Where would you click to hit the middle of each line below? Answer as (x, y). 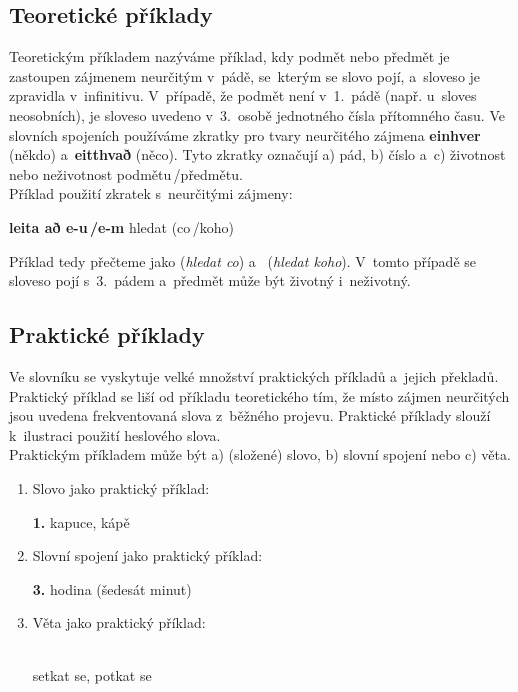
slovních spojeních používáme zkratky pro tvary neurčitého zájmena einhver (245, 134)
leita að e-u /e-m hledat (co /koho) (121, 226)
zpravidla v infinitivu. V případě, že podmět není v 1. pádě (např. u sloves (243, 95)
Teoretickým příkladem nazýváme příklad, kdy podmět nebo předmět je (229, 56)
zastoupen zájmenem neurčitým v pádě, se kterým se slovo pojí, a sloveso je (245, 75)
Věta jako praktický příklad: (119, 622)
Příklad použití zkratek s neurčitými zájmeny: (151, 193)
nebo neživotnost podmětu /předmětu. (126, 173)
